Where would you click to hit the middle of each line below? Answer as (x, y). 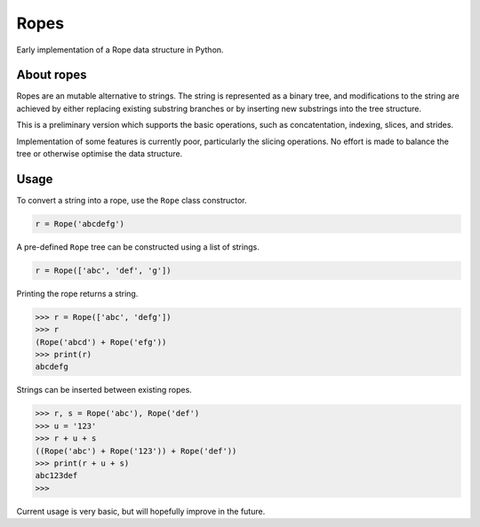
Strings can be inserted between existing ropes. (104, 390)
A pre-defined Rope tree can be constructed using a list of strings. (138, 247)
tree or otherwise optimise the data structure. (100, 154)
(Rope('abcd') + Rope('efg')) (101, 342)
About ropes (52, 75)
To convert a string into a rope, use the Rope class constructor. (132, 200)
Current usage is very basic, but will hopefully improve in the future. (141, 511)
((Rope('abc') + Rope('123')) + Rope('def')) (136, 451)
